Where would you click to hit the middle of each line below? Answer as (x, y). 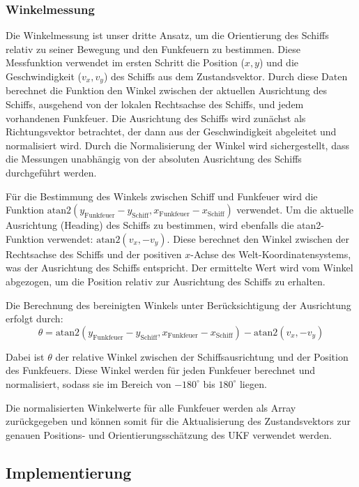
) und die (278, 62)
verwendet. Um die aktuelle (295, 210)
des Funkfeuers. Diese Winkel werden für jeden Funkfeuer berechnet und (160, 370)
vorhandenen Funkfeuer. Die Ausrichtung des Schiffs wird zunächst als (156, 118)
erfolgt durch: (35, 319)
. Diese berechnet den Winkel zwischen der (258, 238)
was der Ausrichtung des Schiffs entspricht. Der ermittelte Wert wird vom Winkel (179, 268)
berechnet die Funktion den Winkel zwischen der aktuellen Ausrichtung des (167, 90)
